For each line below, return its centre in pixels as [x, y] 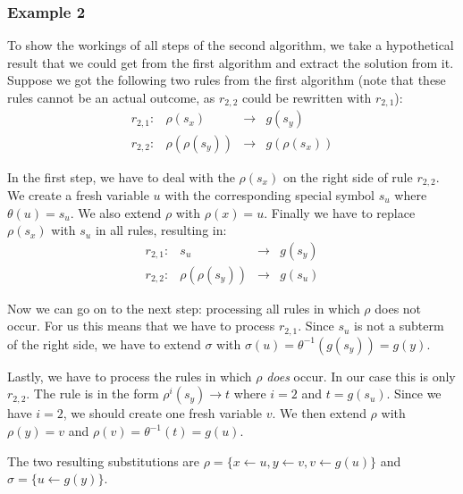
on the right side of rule [348, 176]
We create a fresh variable [78, 194]
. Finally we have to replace [340, 212]
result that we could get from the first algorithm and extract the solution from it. [231, 62]
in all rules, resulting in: [161, 230]
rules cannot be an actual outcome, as [111, 97]
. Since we [414, 394]
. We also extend [116, 212]
